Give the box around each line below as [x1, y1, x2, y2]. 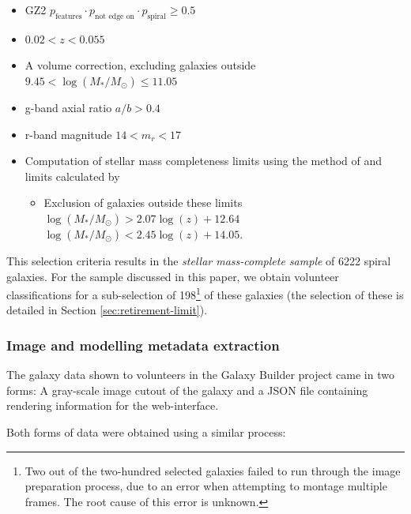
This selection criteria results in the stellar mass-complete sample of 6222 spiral [6, 252, 391, 268]
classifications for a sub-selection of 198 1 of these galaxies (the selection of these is [6, 284, 404, 302]
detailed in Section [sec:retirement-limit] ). [6, 302, 208, 318]
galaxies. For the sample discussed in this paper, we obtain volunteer [6, 268, 339, 284]
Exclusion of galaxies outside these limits [43, 194, 243, 211]
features [55, 12, 82, 21]
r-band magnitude [25, 126, 112, 142]
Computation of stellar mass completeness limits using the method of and [25, 152, 383, 169]
